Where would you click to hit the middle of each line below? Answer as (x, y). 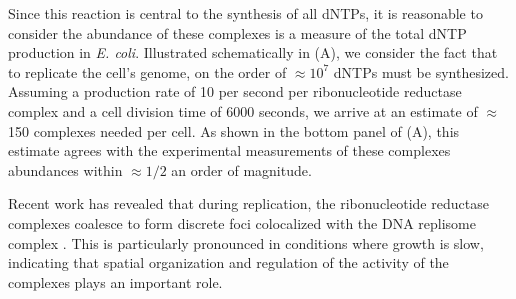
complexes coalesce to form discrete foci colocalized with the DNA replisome (242, 222)
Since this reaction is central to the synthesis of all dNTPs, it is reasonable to (245, 13)
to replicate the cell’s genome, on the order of (147, 71)
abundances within (65, 169)
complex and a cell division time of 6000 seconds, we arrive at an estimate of (243, 110)
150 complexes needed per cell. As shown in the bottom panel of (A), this (234, 130)
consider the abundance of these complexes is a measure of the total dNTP (237, 32)
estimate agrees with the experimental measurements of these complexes (229, 150)
